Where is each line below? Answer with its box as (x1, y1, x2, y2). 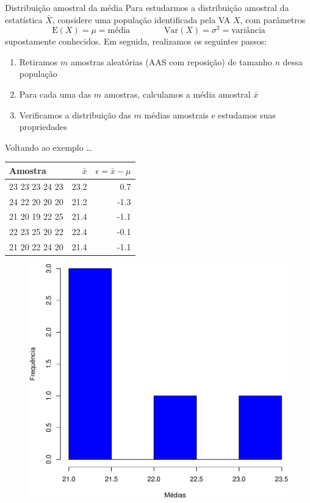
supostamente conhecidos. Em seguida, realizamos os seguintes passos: (5, 35, 267, 48)
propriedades (19, 120, 67, 133)
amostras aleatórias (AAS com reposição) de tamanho (70, 55, 272, 68)
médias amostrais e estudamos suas (144, 108, 276, 121)
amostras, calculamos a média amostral (104, 88, 251, 101)
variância (231, 26, 265, 35)
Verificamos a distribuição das (19, 108, 131, 121)
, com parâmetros (240, 13, 306, 26)
